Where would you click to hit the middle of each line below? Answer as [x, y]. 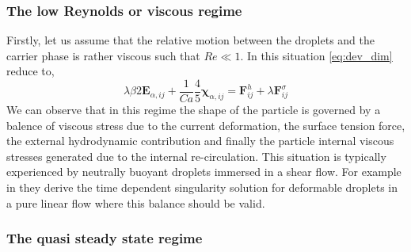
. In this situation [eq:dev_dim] [316, 55]
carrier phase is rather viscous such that [103, 55]
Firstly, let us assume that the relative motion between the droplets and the [191, 40]
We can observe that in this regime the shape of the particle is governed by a [194, 110]
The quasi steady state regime [105, 238]
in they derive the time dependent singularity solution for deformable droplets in [202, 187]
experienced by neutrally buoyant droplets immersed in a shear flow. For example [204, 172]
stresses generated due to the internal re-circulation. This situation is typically [196, 156]
